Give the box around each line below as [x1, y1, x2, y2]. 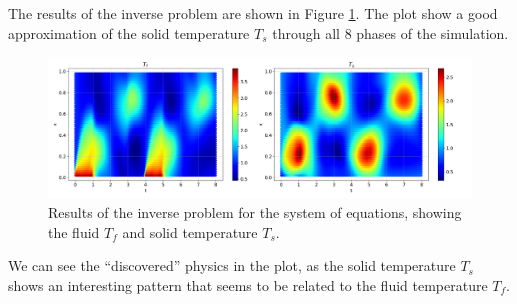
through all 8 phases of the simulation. [272, 22, 509, 43]
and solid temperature [122, 221, 258, 242]
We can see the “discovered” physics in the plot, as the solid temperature [8, 255, 456, 276]
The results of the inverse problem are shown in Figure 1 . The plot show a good [8, 3, 498, 23]
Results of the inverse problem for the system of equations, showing [48, 201, 462, 222]
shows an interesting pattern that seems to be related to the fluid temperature [8, 274, 488, 295]
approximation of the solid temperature [8, 22, 250, 43]
